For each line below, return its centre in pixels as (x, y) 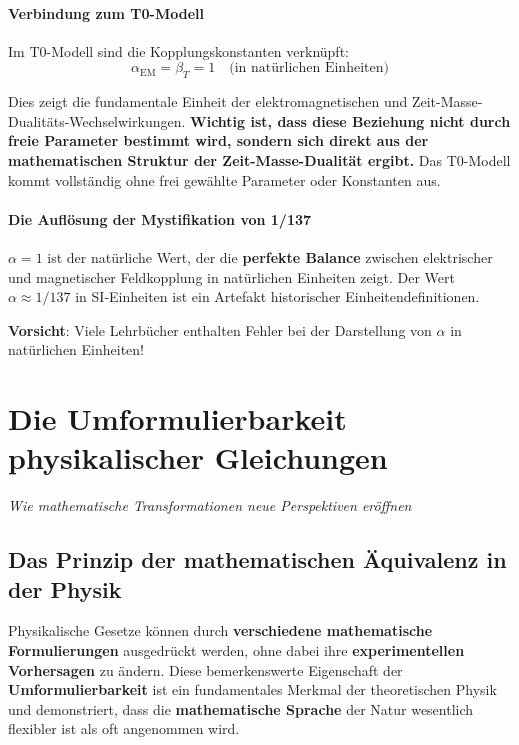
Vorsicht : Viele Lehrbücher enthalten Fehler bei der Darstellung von (220, 329)
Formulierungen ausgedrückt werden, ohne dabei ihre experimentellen (236, 650)
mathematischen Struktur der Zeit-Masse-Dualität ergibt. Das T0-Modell (259, 159)
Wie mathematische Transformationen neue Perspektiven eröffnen (210, 505)
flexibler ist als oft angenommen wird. (124, 728)
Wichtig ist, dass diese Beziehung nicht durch (350, 120)
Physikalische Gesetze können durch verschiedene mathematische (220, 630)
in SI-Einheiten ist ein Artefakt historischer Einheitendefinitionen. (277, 296)
